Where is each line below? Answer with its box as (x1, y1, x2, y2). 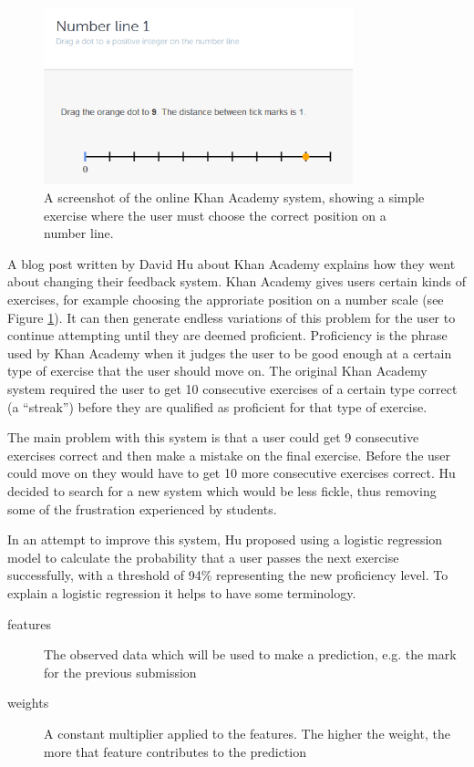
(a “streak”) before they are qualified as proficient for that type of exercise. (7, 397, 428, 416)
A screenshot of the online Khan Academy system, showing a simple (44, 188, 425, 207)
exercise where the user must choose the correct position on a (44, 205, 386, 224)
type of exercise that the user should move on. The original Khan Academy (7, 361, 428, 380)
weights (7, 693, 49, 712)
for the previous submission (44, 662, 197, 681)
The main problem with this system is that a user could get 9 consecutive (7, 428, 419, 447)
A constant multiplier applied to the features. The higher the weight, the (44, 723, 450, 742)
